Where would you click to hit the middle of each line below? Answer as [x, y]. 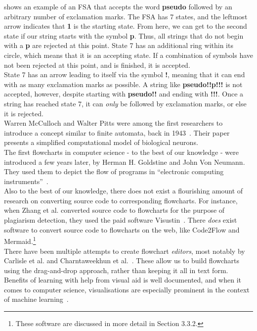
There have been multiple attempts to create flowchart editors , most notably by [125, 251]
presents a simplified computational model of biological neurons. [101, 142]
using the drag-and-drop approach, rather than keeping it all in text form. [116, 270]
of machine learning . [36, 299]
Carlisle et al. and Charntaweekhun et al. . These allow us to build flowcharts [122, 260]
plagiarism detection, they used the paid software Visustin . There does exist [121, 220]
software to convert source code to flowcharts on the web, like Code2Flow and [122, 229]
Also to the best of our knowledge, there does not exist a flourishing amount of [124, 191]
